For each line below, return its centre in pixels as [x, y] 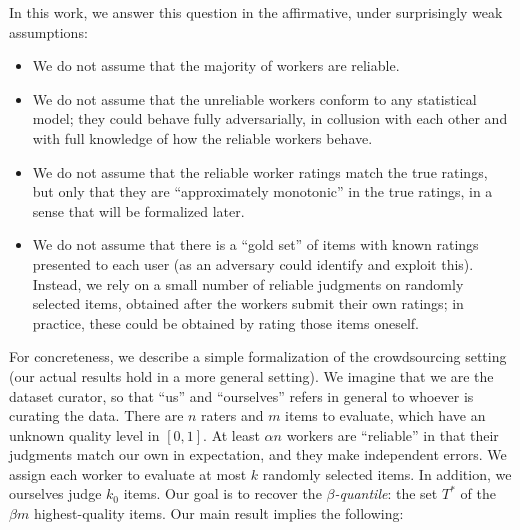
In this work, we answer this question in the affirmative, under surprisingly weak [256, 12]
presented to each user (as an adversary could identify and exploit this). [253, 263]
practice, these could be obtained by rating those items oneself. [225, 322]
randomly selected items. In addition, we [387, 473]
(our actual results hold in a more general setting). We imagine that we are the [251, 375]
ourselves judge [55, 493]
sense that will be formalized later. [138, 210]
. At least [231, 434]
